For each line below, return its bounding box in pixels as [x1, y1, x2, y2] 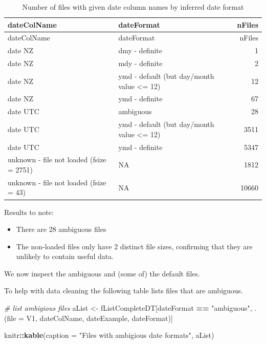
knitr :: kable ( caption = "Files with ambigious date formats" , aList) [4, 330, 214, 340]
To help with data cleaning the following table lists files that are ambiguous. [4, 285, 243, 296]
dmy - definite [118, 45, 162, 56]
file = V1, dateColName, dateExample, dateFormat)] [7, 312, 173, 323]
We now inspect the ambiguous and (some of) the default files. [4, 268, 200, 278]
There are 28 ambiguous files [16, 224, 106, 234]
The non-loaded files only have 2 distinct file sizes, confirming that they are [16, 241, 253, 251]
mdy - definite [118, 58, 163, 69]
